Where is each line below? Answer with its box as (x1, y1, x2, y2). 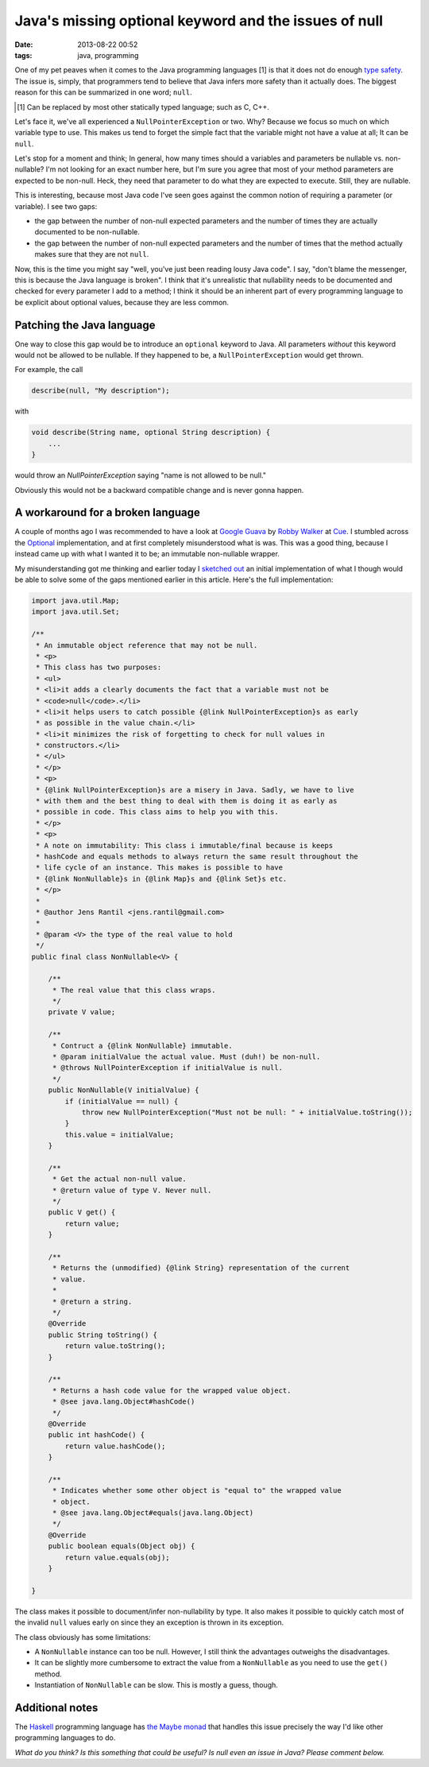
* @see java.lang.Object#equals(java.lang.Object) (52, 1509, 254, 1517)
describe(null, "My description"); (31, 386, 170, 395)
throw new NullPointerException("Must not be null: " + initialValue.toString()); (81, 1107, 413, 1117)
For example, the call (14, 365, 83, 374)
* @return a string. (52, 1296, 133, 1306)
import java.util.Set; (31, 607, 120, 616)
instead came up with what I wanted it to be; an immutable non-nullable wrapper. (14, 549, 280, 559)
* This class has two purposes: (36, 663, 162, 672)
